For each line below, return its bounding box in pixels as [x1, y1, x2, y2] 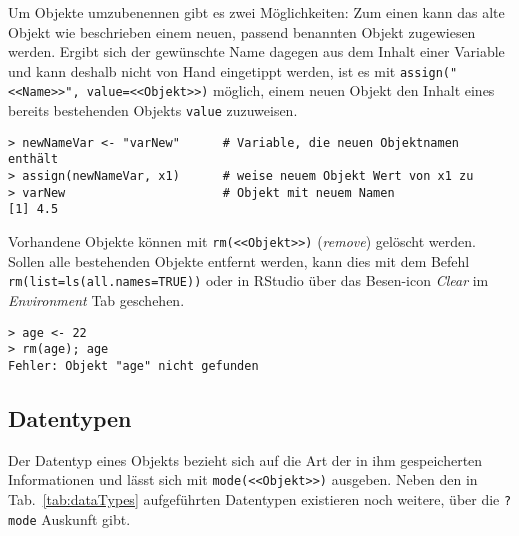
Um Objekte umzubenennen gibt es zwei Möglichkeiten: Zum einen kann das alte [8, 2, 505, 22]
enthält [8, 152, 59, 167]
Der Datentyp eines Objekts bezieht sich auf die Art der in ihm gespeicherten [8, 449, 483, 470]
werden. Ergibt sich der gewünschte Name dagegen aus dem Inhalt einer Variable [8, 41, 505, 62]
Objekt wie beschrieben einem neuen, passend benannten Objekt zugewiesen [8, 21, 476, 42]
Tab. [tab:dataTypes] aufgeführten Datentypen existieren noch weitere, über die [8, 488, 500, 509]
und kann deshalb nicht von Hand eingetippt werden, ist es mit [8, 60, 396, 81]
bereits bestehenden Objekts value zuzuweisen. [8, 100, 298, 121]
